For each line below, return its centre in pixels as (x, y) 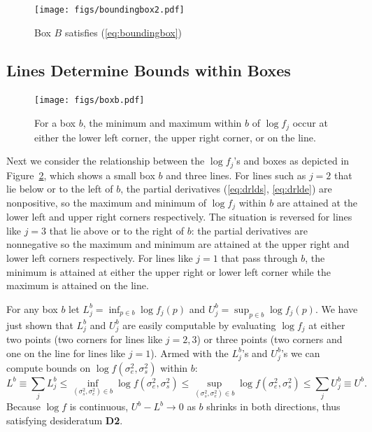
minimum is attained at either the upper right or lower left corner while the (169, 271)
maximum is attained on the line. (78, 285)
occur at (310, 123)
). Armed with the (189, 353)
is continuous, (99, 406)
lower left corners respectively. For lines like (100, 258)
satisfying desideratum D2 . (65, 420)
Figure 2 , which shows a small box (81, 175)
